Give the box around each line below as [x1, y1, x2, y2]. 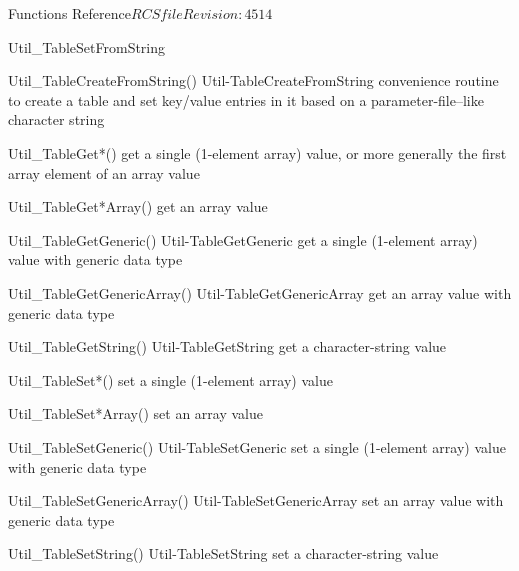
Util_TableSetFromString [8, 36, 166, 57]
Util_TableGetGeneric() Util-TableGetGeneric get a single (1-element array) [8, 229, 478, 250]
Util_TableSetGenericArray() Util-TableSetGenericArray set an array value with [8, 490, 504, 511]
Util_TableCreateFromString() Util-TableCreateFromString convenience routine [8, 70, 499, 91]
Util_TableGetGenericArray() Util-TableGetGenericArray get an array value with [8, 282, 512, 303]
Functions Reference [8, 3, 132, 23]
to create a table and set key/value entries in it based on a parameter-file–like [8, 89, 484, 110]
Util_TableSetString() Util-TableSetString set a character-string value [8, 543, 439, 564]
